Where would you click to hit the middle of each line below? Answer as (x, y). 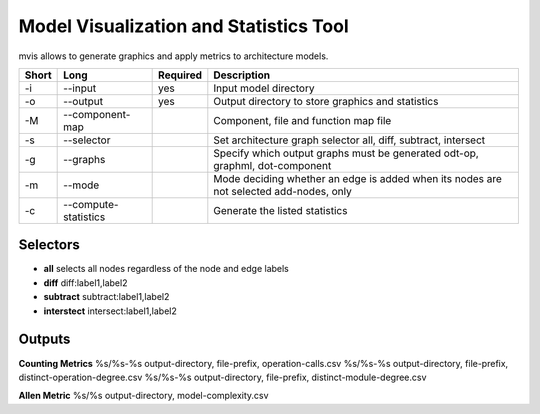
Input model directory (264, 88)
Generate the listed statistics (280, 210)
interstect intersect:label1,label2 (110, 311)
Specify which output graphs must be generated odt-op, (346, 153)
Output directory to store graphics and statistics (326, 101)
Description (241, 75)
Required (180, 75)
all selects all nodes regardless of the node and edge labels (166, 269)
